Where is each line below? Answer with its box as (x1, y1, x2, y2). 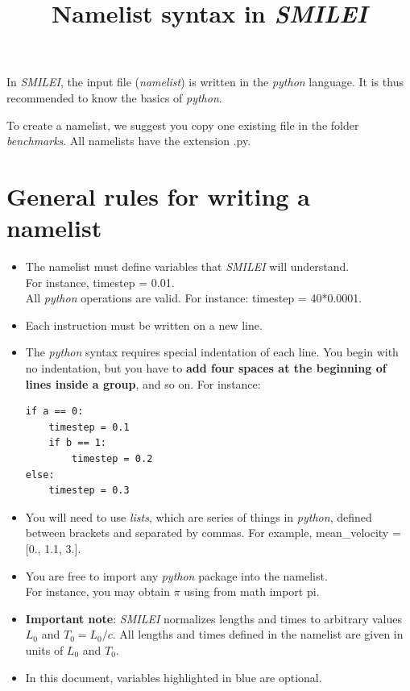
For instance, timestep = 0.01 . (25, 273, 175, 290)
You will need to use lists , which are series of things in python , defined (25, 508, 372, 525)
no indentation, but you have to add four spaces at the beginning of (25, 360, 387, 377)
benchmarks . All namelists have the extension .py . (6, 132, 251, 149)
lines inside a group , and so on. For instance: (25, 375, 261, 392)
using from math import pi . (184, 583, 320, 600)
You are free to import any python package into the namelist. (25, 567, 328, 584)
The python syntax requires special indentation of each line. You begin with (25, 343, 399, 360)
